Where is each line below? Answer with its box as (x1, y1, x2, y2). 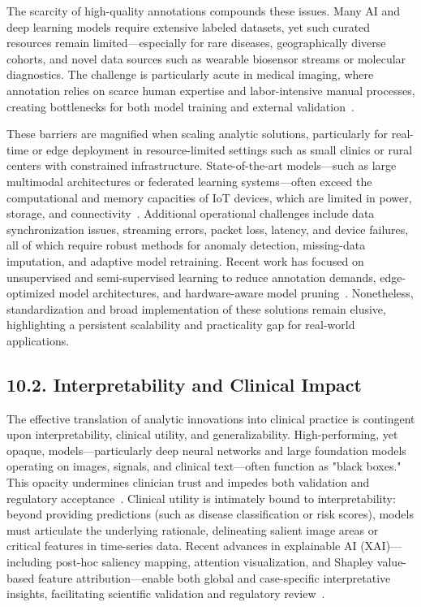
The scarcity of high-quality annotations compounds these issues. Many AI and (6, 2, 401, 19)
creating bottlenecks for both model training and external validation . (6, 98, 354, 115)
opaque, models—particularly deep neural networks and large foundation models (6, 441, 406, 458)
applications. (6, 332, 70, 349)
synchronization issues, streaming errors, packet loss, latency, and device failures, (6, 220, 409, 237)
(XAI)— (360, 537, 402, 554)
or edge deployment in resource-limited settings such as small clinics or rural (32, 141, 413, 158)
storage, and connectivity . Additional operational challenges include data (6, 205, 375, 222)
